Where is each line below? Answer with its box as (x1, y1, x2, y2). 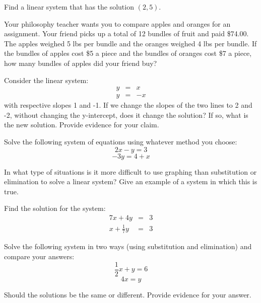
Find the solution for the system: (4, 203, 106, 213)
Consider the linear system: (4, 74, 89, 85)
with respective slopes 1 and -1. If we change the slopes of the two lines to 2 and (4, 100, 252, 110)
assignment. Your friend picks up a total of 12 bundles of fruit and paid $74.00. (4, 28, 249, 39)
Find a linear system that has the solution (4, 2, 134, 12)
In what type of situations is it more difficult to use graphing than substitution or (4, 166, 257, 177)
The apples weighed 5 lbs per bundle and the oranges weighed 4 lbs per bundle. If (4, 38, 257, 48)
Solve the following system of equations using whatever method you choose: (4, 136, 237, 146)
